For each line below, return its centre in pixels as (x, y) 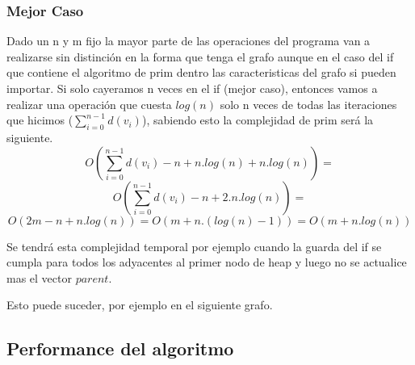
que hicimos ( (40, 120)
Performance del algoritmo (120, 348)
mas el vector (39, 277)
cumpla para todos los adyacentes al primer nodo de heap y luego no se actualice (207, 262)
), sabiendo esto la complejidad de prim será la (258, 120)
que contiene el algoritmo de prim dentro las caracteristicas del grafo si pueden (201, 72)
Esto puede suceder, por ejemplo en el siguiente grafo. (140, 305)
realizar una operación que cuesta (89, 104)
